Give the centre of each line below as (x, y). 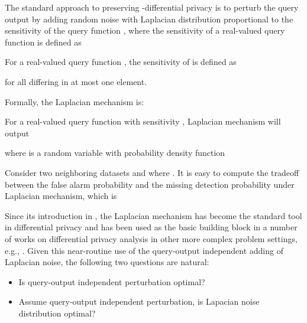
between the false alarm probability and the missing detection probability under (150, 184)
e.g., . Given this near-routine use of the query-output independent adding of (144, 250)
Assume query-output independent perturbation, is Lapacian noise (139, 301)
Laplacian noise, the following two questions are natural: (107, 262)
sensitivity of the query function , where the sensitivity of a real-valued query (145, 30)
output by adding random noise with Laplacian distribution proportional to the (149, 19)
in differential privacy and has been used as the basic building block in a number (151, 227)
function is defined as (43, 42)
